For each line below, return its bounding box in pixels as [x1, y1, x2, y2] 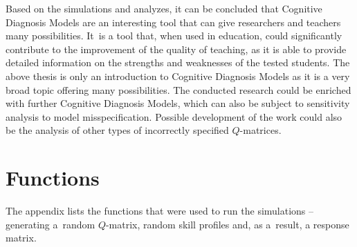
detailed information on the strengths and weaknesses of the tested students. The [6, 55, 350, 70]
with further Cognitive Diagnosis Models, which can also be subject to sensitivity [6, 96, 350, 110]
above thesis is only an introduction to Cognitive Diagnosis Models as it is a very [6, 68, 350, 83]
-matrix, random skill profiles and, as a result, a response [105, 217, 349, 231]
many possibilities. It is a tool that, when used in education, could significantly [6, 28, 342, 43]
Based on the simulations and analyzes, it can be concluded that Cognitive [6, 1, 322, 15]
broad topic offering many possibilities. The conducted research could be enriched [6, 82, 351, 97]
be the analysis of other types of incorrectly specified [6, 123, 229, 137]
